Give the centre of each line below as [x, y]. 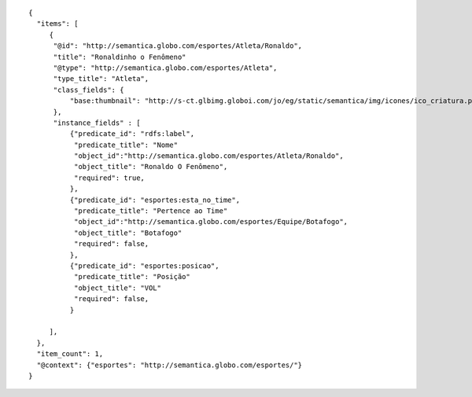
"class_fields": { [88, 90]
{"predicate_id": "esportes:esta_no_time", [155, 200]
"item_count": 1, [70, 354]
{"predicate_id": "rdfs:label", [132, 134]
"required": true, [109, 178]
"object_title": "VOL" [117, 288]
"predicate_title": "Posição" [132, 277]
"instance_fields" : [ [97, 123]
